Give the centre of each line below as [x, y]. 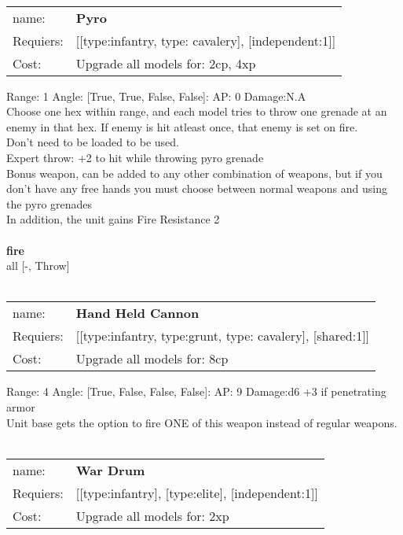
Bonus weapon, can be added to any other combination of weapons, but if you [194, 173]
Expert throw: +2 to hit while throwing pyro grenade [135, 157]
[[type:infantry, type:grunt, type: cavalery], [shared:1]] [223, 336]
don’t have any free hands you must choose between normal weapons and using [197, 188]
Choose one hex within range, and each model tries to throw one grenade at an [197, 111]
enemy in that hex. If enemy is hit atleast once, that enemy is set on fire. [182, 126]
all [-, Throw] [38, 266]
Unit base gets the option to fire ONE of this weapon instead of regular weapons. [202, 422]
